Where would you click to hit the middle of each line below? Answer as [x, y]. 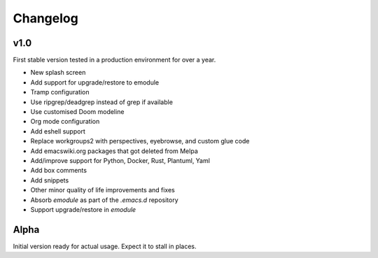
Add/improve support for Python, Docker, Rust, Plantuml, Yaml [120, 160]
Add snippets [50, 180]
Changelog [45, 18]
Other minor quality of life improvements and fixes [103, 190]
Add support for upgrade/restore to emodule [95, 82]
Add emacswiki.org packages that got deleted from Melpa [114, 151]
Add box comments [59, 171]
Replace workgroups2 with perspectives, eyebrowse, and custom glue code [140, 141]
